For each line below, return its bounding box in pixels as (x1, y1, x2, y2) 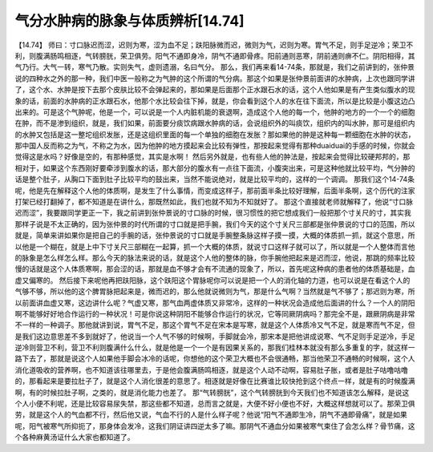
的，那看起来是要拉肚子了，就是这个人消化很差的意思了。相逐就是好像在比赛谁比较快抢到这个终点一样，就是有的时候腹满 (14, 377, 415, 386)
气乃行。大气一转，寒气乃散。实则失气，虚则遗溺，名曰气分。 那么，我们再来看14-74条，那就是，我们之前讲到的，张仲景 (14, 63, 415, 72)
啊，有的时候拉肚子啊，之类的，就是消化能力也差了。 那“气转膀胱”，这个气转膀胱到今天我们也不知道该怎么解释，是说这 (14, 387, 410, 397)
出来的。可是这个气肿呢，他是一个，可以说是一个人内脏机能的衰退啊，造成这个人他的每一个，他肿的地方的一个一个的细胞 (14, 107, 415, 116)
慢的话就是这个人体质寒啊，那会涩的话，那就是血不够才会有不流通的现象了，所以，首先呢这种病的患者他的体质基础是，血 (14, 264, 415, 274)
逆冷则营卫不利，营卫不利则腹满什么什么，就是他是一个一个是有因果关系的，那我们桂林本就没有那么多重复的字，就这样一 (14, 343, 415, 353)
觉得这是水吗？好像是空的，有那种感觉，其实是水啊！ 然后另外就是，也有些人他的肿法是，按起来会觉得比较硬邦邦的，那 (14, 152, 411, 162)
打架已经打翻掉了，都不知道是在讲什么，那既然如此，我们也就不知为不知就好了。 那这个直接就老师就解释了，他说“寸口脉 (14, 197, 414, 207)
